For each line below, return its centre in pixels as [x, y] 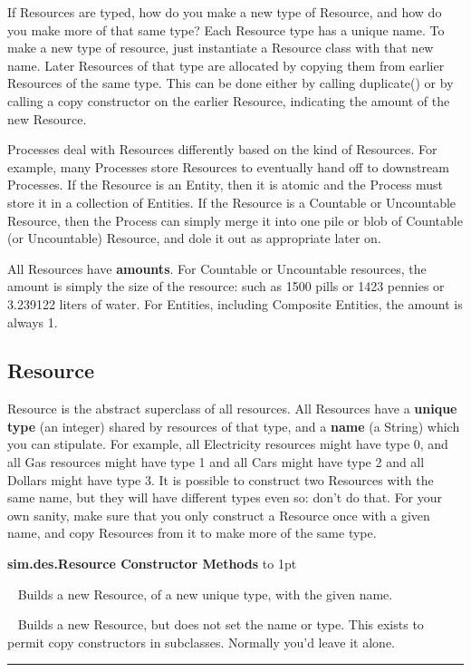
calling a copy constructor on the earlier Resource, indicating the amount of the [229, 100]
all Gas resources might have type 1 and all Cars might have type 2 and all [216, 462]
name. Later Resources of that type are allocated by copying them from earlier [226, 65]
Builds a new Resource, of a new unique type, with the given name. [205, 594]
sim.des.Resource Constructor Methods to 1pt [152, 564]
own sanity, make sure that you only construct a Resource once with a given [219, 515]
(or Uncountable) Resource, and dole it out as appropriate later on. [194, 238]
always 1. [33, 321]
